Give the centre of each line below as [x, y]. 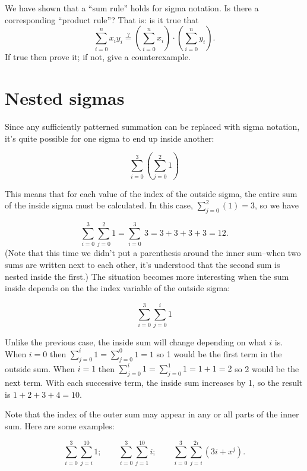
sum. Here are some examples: [60, 425]
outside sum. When [40, 368]
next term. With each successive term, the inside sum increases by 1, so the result [154, 383]
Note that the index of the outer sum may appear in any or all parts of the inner [152, 414]
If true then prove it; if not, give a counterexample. [98, 57]
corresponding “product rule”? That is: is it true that [102, 19]
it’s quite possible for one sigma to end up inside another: [110, 138]
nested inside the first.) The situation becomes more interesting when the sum [147, 276]
